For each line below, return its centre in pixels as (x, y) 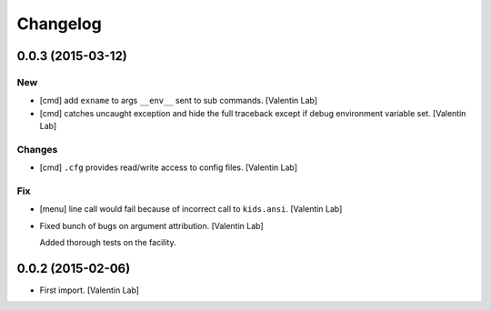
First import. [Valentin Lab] (90, 290)
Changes (37, 149)
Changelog (59, 24)
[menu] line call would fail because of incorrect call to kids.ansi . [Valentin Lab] (191, 209)
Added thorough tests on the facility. (108, 243)
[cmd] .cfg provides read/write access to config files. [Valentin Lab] (169, 167)
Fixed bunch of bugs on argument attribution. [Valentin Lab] (151, 225)
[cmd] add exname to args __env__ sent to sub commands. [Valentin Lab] (179, 101)
